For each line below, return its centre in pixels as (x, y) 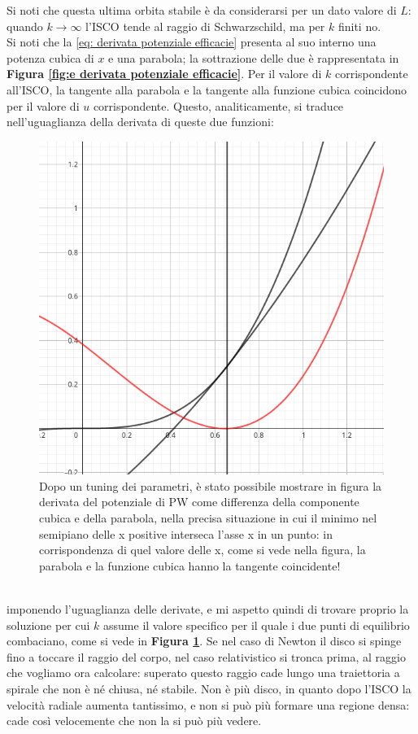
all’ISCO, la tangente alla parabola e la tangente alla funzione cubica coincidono (207, 89)
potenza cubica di (50, 57)
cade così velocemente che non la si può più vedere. (134, 721)
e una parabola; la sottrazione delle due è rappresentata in (254, 57)
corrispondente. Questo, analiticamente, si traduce (218, 105)
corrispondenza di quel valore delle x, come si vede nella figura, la (202, 550)
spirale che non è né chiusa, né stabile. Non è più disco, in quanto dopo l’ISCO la (209, 688)
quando (25, 26)
